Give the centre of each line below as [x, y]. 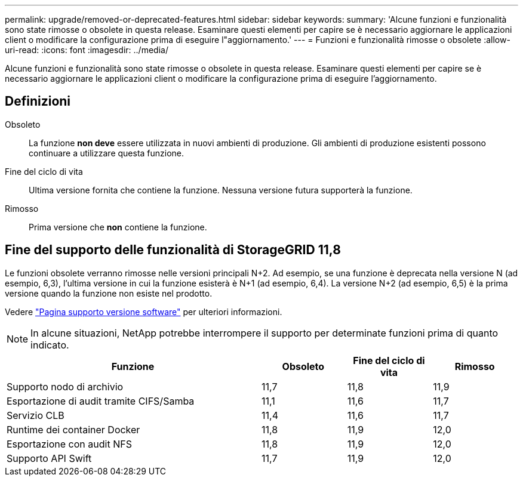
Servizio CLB [36, 415]
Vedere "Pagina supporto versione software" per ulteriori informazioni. [144, 312]
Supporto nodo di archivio [65, 386]
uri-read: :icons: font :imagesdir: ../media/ [87, 50]
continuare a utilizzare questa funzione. [107, 153]
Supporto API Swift [49, 458]
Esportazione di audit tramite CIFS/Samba [101, 401]
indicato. [50, 345]
